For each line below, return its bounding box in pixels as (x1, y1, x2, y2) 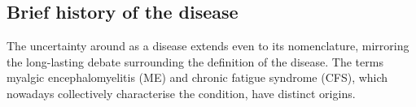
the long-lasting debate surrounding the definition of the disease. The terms (7, 53, 383, 70)
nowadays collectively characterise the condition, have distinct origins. (7, 84, 356, 101)
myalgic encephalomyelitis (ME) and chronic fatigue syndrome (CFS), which (7, 69, 388, 86)
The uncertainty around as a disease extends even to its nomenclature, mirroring (7, 37, 409, 54)
